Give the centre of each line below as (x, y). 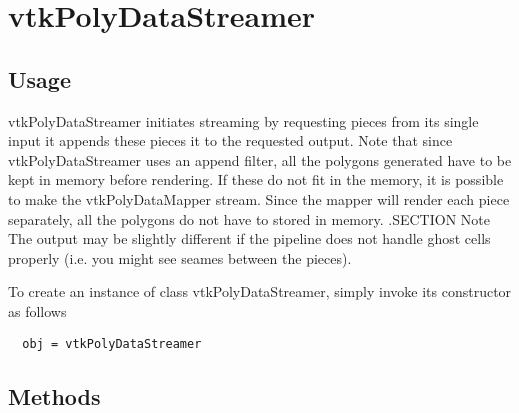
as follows (37, 310)
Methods (54, 395)
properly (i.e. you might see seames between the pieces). (180, 257)
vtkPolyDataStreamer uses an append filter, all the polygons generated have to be (260, 159)
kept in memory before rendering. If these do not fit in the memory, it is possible (256, 179)
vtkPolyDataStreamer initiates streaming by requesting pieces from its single (243, 120)
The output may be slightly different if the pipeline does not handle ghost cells (249, 238)
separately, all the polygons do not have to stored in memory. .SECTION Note (249, 218)
